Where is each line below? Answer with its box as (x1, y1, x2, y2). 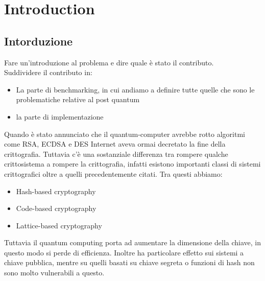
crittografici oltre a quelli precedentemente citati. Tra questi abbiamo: (4, 168, 223, 179)
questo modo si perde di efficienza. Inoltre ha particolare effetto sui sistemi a (4, 247, 244, 257)
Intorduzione (4, 33, 73, 49)
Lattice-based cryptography (16, 220, 102, 230)
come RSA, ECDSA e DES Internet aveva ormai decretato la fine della (4, 138, 226, 149)
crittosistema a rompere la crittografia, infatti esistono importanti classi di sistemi (4, 158, 261, 169)
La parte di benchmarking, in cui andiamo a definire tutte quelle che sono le (16, 84, 255, 95)
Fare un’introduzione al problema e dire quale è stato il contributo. (4, 57, 214, 67)
